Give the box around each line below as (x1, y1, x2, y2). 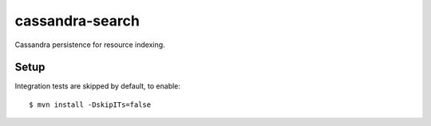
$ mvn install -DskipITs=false (29, 100, 152, 109)
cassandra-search (14, 12, 140, 30)
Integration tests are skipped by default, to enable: (14, 81, 181, 91)
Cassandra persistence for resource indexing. (14, 40, 165, 49)
